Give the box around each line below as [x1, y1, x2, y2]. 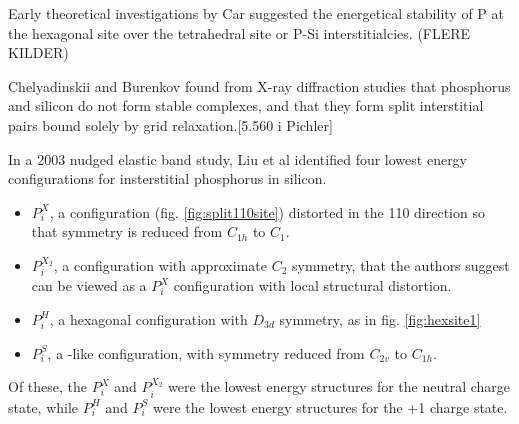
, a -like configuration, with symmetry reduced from [47, 342, 365, 363]
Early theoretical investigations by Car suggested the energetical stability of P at [8, 3, 504, 23]
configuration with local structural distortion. [173, 275, 452, 296]
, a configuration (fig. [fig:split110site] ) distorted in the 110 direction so [49, 201, 485, 222]
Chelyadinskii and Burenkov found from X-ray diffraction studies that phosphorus [8, 75, 511, 96]
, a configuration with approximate [53, 254, 267, 275]
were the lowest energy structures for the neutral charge [168, 376, 511, 397]
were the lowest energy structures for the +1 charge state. [153, 396, 508, 417]
